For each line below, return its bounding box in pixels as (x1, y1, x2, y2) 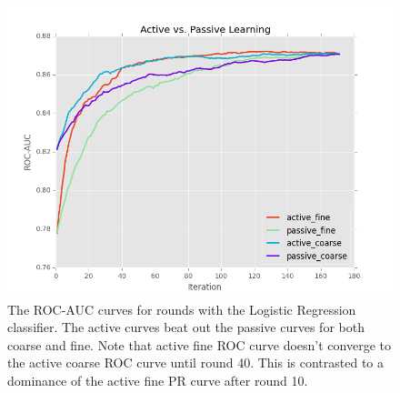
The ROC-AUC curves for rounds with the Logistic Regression (7, 299, 356, 318)
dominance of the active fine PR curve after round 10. (7, 370, 308, 389)
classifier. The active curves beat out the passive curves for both (7, 317, 365, 337)
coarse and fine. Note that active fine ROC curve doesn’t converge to (7, 335, 391, 354)
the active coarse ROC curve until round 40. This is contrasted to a (7, 353, 385, 372)
